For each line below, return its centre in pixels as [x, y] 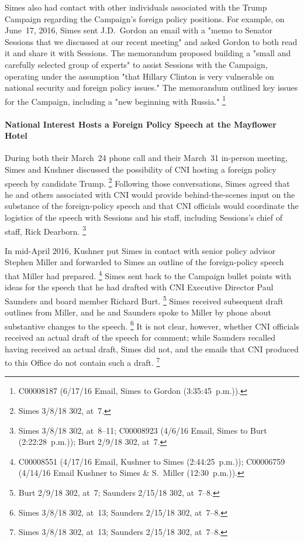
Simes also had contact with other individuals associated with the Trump [136, 7]
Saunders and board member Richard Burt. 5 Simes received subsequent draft [144, 300]
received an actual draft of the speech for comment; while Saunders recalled [140, 337]
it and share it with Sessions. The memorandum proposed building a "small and [148, 53]
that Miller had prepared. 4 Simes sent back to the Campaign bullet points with [148, 275]
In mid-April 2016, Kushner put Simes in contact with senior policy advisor [140, 250]
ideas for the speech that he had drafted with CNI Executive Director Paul [139, 287]
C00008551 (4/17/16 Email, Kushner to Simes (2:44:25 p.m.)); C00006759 [152, 461]
